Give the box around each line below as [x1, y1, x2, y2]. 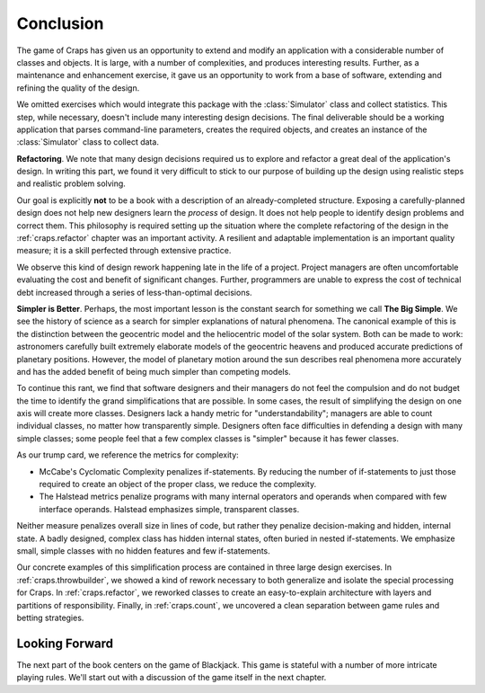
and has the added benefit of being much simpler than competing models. [16, 366, 291, 377]
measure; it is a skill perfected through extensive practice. [16, 245, 232, 256]
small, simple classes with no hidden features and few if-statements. [16, 546, 271, 556]
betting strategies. [16, 612, 84, 623]
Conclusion [16, 13, 104, 33]
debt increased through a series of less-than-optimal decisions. [16, 287, 252, 298]
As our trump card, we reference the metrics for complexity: [16, 449, 240, 460]
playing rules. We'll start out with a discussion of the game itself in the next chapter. [16, 672, 327, 683]
